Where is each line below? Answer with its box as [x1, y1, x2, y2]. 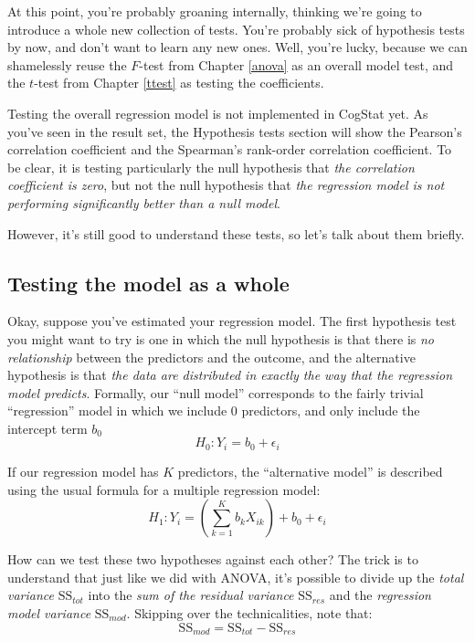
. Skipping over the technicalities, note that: [126, 603, 373, 622]
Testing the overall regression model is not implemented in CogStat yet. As [7, 103, 428, 122]
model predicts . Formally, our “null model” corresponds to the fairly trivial [7, 383, 424, 402]
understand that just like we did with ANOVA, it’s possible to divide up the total [7, 567, 464, 586]
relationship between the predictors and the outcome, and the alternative [7, 347, 416, 366]
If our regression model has [7, 461, 159, 480]
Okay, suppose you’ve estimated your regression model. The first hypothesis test [7, 311, 457, 331]
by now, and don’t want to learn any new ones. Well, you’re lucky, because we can [7, 37, 468, 57]
